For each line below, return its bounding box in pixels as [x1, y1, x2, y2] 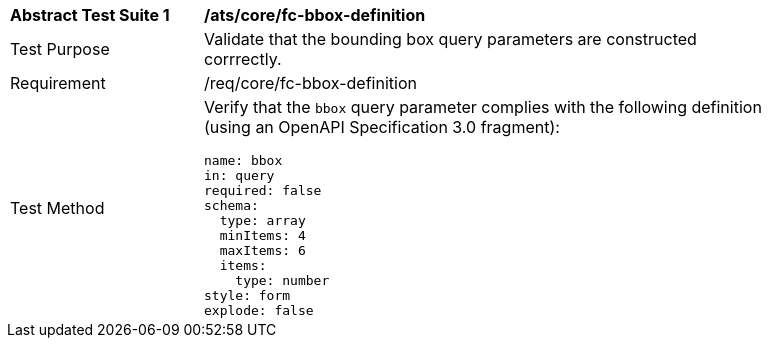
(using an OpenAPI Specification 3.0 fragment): [204, 117, 560, 137]
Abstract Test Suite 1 [10, 5, 170, 25]
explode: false [204, 303, 314, 318]
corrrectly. [204, 49, 282, 69]
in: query [204, 168, 275, 183]
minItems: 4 [219, 228, 306, 243]
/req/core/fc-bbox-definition [204, 73, 417, 93]
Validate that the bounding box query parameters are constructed [204, 29, 697, 49]
